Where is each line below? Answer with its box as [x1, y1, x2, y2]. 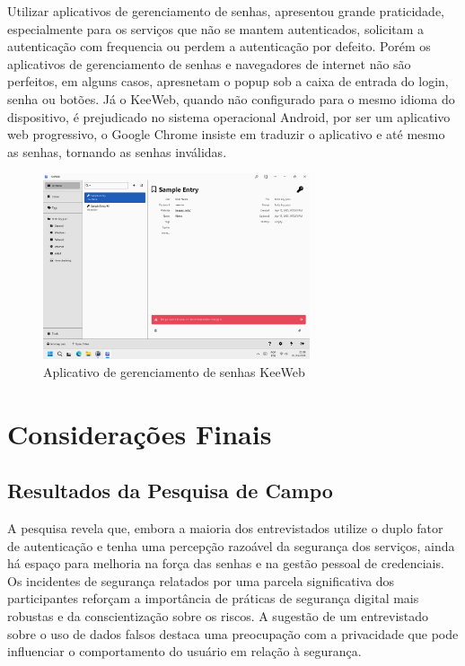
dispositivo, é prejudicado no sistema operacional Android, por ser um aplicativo [7, 107, 451, 126]
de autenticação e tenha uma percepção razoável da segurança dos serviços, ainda [7, 536, 455, 555]
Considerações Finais [7, 415, 272, 451]
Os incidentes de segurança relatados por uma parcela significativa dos [7, 571, 395, 590]
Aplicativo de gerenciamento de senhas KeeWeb [43, 362, 305, 381]
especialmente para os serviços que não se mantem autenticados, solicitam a [7, 19, 425, 38]
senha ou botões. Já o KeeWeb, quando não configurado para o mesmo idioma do [7, 89, 455, 108]
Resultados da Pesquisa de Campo [7, 477, 333, 504]
